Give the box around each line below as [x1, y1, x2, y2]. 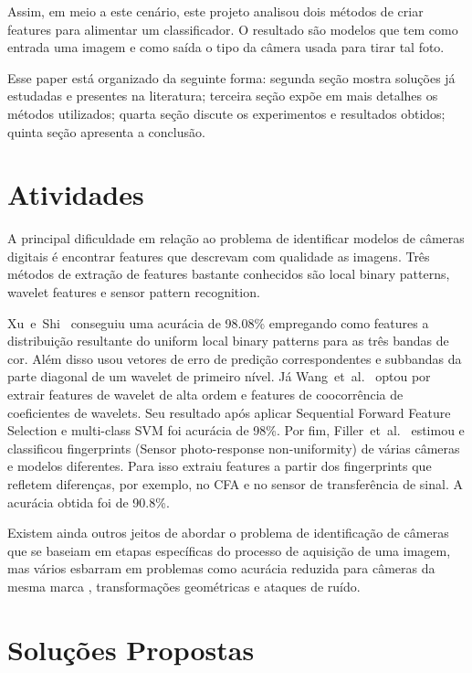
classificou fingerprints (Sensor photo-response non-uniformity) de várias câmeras [7, 438, 460, 457]
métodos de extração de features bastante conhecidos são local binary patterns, [7, 264, 450, 283]
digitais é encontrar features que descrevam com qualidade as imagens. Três [7, 246, 430, 265]
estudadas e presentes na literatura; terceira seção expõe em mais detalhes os [7, 86, 438, 105]
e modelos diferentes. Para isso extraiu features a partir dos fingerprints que [7, 456, 432, 475]
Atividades [7, 176, 144, 213]
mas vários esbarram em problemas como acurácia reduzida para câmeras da [7, 559, 435, 578]
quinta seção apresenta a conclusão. [7, 122, 205, 141]
